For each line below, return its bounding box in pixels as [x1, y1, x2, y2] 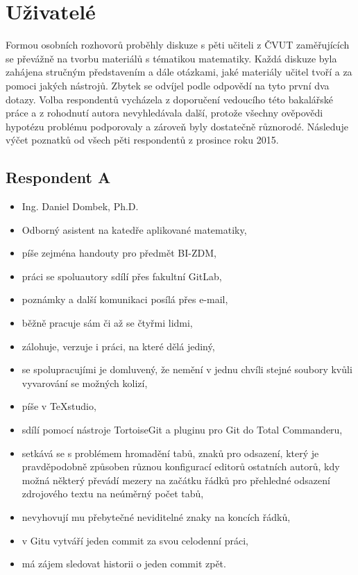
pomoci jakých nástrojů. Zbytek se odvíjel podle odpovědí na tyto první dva [6, 78, 330, 92]
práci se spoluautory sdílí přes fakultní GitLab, [22, 268, 222, 283]
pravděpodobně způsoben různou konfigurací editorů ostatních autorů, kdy [22, 459, 340, 474]
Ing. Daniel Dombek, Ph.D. [22, 199, 139, 214]
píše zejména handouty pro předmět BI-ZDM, [22, 246, 216, 260]
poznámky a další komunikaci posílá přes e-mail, [22, 292, 228, 307]
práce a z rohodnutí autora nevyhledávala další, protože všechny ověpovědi [6, 105, 323, 120]
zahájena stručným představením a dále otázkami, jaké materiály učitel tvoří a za [6, 65, 352, 79]
